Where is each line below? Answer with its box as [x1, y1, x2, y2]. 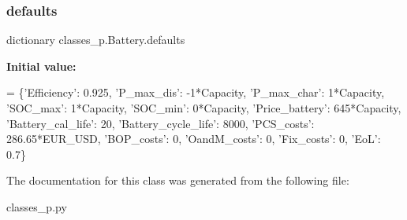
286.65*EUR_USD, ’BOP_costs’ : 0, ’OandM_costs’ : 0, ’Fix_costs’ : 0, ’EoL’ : [6, 130, 381, 147]
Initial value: [6, 57, 77, 74]
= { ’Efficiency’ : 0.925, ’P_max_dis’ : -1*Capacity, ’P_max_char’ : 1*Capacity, [6, 84, 385, 101]
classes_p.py [6, 198, 67, 214]
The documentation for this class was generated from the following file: [6, 172, 349, 189]
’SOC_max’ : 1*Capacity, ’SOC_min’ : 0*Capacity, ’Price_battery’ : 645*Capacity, [6, 100, 401, 115]
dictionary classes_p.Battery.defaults [6, 31, 185, 48]
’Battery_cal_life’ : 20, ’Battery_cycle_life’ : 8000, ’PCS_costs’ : [6, 115, 315, 131]
